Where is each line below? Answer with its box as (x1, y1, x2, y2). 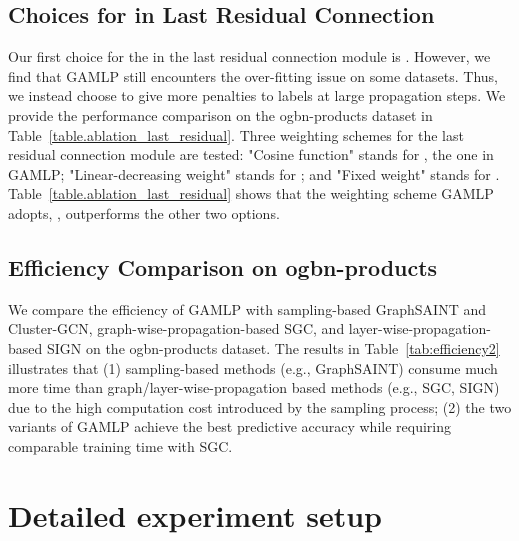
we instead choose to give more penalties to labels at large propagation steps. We (8, 85, 506, 106)
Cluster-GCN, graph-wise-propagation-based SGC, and (8, 318, 345, 339)
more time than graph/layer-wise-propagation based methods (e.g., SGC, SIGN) (8, 377, 500, 398)
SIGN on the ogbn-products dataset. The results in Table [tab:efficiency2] (46, 337, 500, 358)
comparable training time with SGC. (8, 435, 233, 456)
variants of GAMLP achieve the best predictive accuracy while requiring (8, 416, 452, 437)
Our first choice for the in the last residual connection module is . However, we (8, 46, 491, 67)
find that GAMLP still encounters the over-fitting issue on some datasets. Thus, (8, 65, 498, 86)
